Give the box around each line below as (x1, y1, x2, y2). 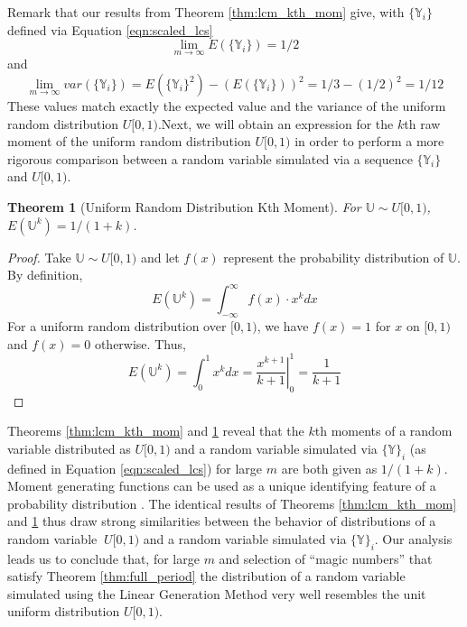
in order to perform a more (294, 132, 444, 151)
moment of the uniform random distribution (7, 132, 251, 151)
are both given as (281, 458, 378, 477)
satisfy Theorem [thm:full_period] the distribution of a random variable (7, 567, 406, 586)
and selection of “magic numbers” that (219, 549, 433, 567)
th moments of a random (314, 421, 453, 440)
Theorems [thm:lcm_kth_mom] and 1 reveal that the (7, 421, 304, 440)
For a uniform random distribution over (7, 317, 227, 336)
